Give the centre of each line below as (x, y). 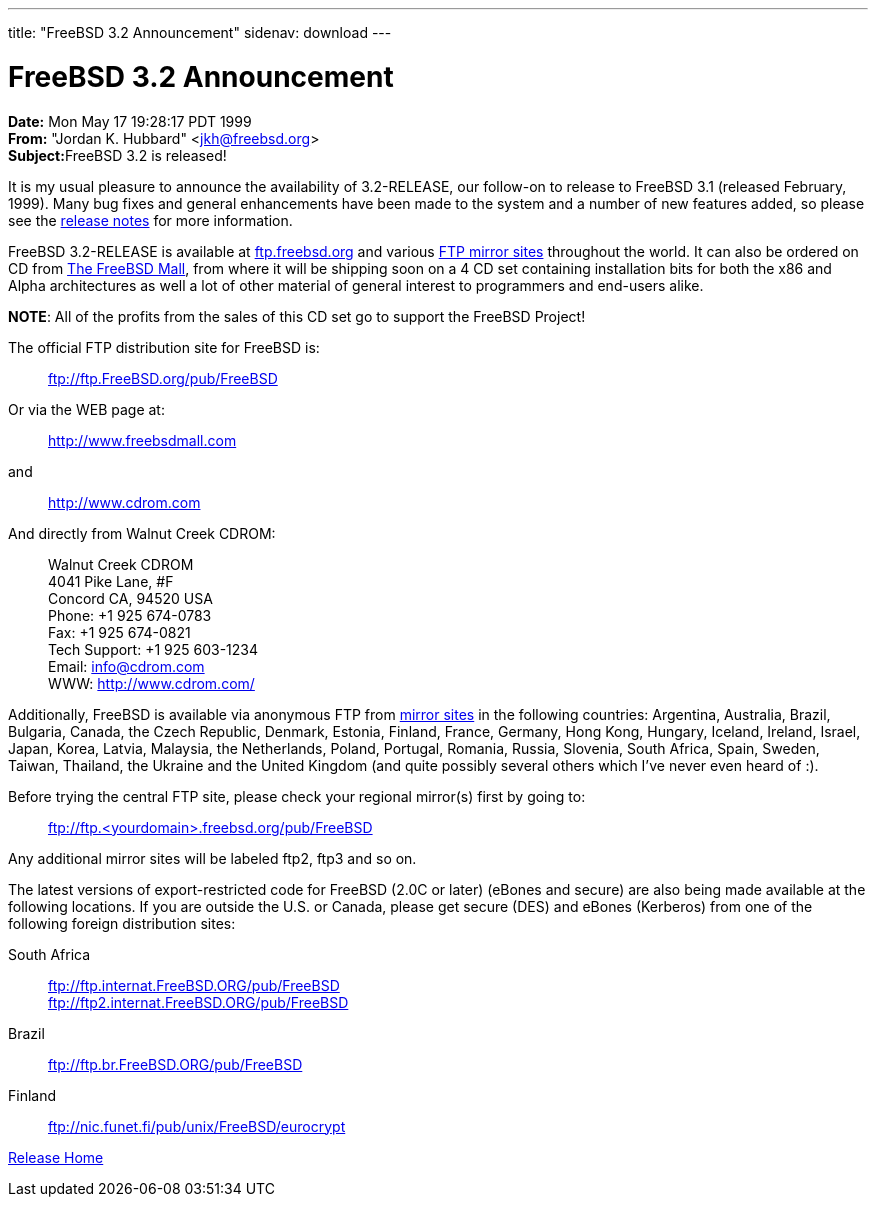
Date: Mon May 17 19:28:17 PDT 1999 (130, 121)
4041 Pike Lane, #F (111, 581)
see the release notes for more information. (150, 220)
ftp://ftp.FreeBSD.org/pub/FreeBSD (163, 378)
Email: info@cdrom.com (126, 666)
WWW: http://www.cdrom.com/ (151, 683)
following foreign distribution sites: (122, 923)
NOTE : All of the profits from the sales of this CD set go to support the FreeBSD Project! (297, 316)
